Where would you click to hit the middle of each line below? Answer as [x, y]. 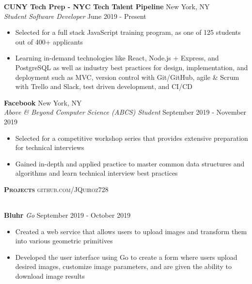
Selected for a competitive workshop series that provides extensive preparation [132, 138]
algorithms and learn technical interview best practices [96, 173]
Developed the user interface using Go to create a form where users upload [126, 257]
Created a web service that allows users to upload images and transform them [131, 231]
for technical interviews [50, 147]
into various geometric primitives [64, 241]
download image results [50, 276]
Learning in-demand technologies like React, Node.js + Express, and [117, 58]
